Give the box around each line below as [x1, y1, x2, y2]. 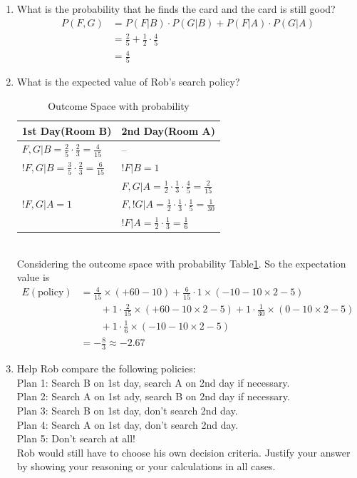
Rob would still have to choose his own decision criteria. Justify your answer [16, 444, 351, 459]
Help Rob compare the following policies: [16, 361, 196, 376]
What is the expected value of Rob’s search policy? [16, 74, 240, 89]
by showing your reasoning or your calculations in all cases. [16, 459, 276, 474]
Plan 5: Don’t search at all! [16, 431, 135, 446]
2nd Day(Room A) [121, 123, 216, 138]
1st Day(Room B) [21, 123, 112, 138]
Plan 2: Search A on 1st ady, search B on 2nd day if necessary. [16, 389, 290, 404]
